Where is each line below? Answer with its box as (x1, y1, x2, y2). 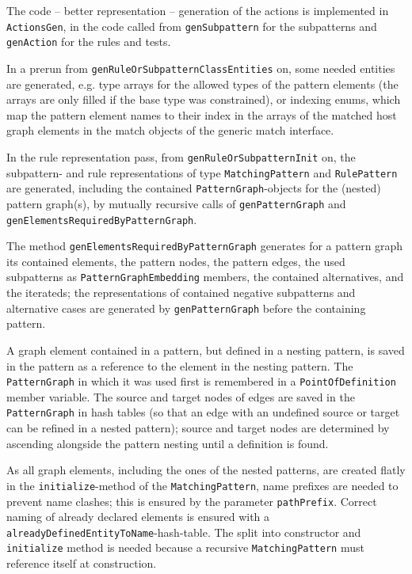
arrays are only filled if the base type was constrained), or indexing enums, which (6, 91, 401, 108)
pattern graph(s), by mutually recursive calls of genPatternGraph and (6, 195, 346, 211)
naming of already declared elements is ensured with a (6, 508, 270, 525)
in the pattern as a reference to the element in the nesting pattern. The (6, 357, 353, 374)
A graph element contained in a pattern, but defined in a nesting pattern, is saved (6, 341, 405, 358)
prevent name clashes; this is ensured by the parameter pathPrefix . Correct (6, 492, 377, 509)
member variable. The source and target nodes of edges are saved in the (6, 388, 355, 405)
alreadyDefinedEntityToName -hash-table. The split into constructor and (6, 523, 361, 540)
